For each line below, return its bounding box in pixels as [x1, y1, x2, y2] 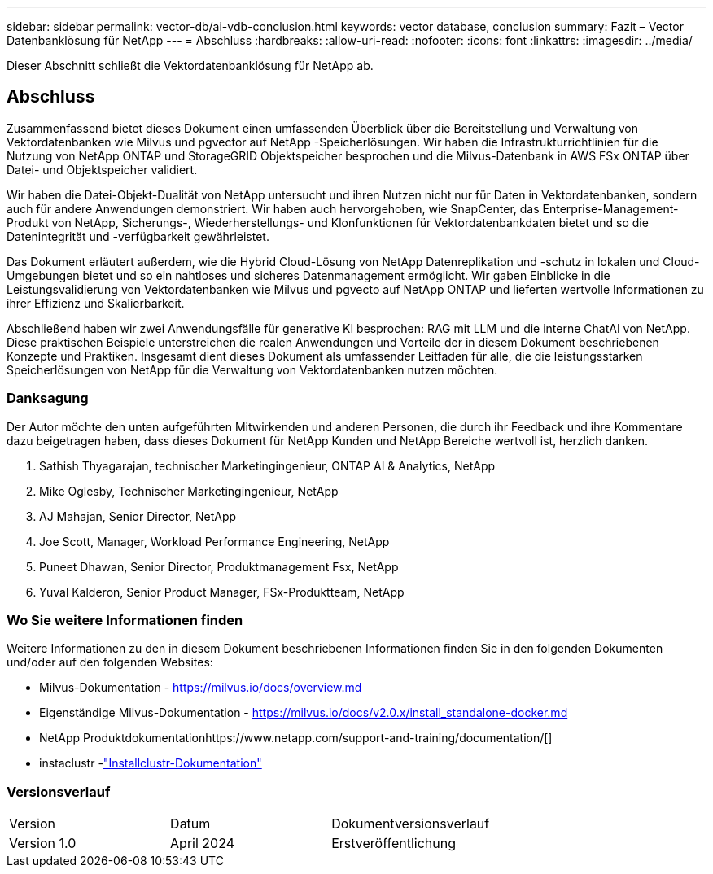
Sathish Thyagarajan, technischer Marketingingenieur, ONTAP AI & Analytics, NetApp [39, 458, 496, 473]
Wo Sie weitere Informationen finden [7, 611, 243, 628]
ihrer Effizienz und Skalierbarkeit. [7, 295, 185, 310]
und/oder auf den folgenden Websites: [7, 655, 213, 670]
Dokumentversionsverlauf [331, 815, 490, 832]
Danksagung [7, 390, 89, 407]
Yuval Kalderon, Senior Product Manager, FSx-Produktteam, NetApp [39, 584, 405, 599]
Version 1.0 [9, 835, 77, 852]
